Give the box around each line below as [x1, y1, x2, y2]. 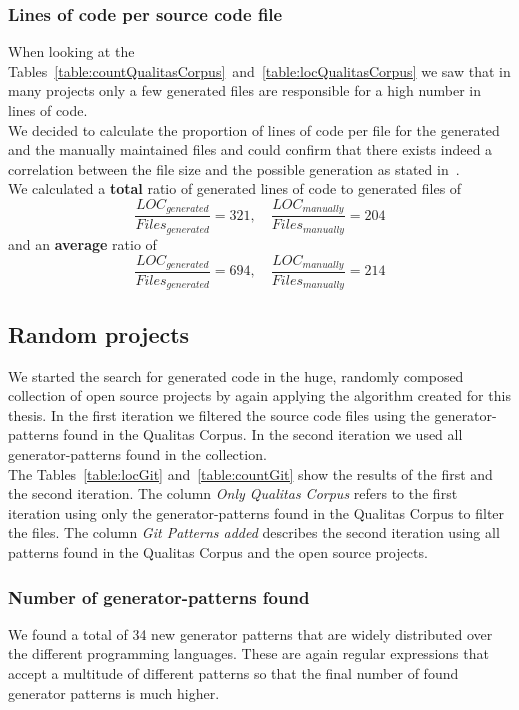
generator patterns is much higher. [8, 682, 220, 703]
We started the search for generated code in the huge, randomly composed [8, 365, 464, 386]
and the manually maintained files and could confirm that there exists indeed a [8, 139, 493, 160]
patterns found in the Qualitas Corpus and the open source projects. [8, 541, 428, 562]
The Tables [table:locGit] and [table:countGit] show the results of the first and [8, 463, 493, 484]
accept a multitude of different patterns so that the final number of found [8, 662, 459, 683]
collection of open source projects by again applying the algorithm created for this [8, 385, 511, 406]
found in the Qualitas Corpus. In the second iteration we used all [63, 424, 463, 445]
